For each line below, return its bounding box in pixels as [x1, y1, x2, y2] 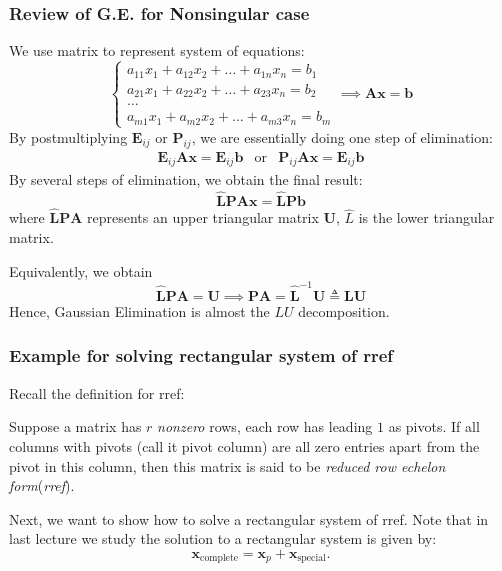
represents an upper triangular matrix [87, 207, 319, 228]
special [297, 553, 326, 564]
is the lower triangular [358, 207, 495, 228]
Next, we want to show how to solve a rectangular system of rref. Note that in [9, 508, 489, 529]
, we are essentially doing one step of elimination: [191, 126, 493, 147]
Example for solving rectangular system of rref [9, 343, 394, 368]
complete [200, 553, 239, 564]
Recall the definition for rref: [9, 382, 185, 403]
